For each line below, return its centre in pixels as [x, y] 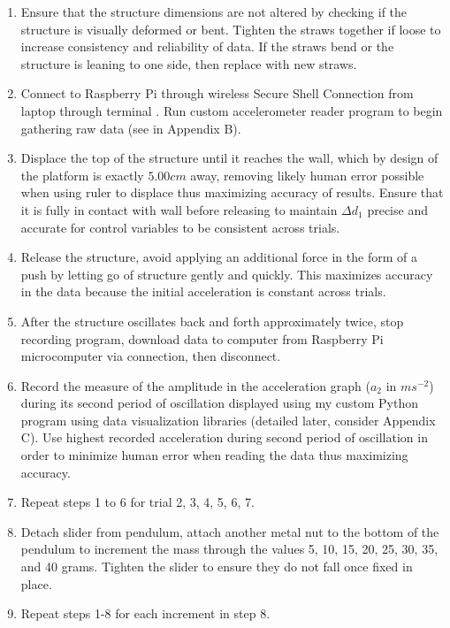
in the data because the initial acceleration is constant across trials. [203, 291]
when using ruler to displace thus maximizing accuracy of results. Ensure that [232, 192]
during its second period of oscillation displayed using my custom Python [219, 403]
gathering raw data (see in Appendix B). [131, 128]
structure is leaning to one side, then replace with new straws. [189, 63]
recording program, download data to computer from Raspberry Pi [202, 338]
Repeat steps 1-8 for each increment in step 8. [145, 613]
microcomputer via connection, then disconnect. [151, 356]
